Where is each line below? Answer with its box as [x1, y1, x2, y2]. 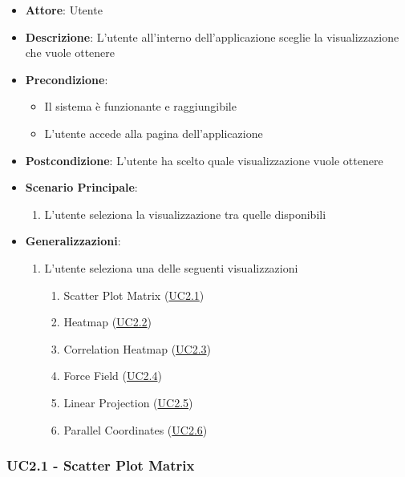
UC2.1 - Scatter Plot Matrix [6, 455, 195, 475]
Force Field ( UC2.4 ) [63, 367, 162, 384]
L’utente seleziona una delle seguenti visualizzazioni [44, 259, 298, 276]
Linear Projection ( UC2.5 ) [63, 394, 193, 410]
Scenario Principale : [25, 179, 138, 196]
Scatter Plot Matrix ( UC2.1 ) [63, 286, 205, 303]
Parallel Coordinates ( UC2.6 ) [63, 421, 208, 438]
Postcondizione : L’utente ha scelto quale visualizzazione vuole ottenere [25, 152, 383, 168]
